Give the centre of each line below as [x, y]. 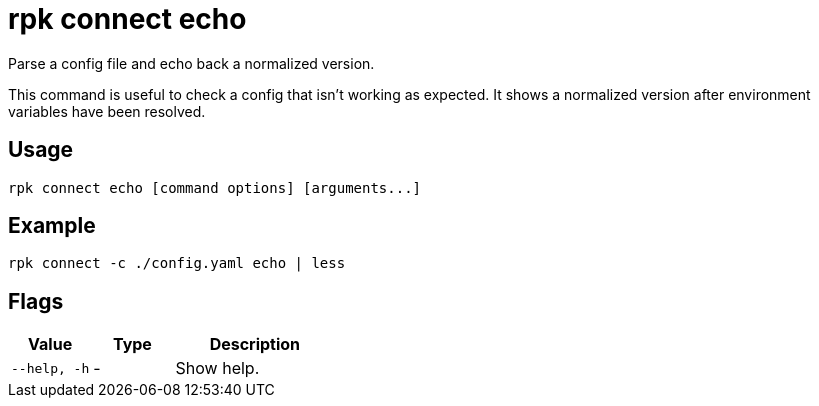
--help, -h [50, 368]
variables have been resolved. [107, 111]
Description [255, 344]
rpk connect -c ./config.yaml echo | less [177, 263]
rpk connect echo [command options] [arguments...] [215, 187]
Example [52, 226]
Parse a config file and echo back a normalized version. [191, 63]
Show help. [217, 368]
